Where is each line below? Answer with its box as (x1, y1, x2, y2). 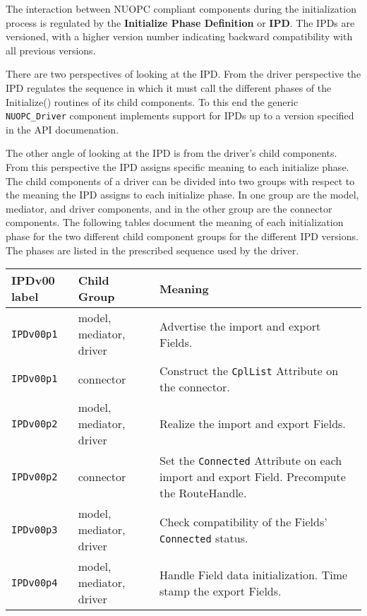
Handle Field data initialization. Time (160, 566, 348, 583)
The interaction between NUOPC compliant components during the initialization (6, 1, 356, 16)
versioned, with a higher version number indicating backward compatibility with (6, 29, 353, 44)
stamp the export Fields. (160, 582, 282, 599)
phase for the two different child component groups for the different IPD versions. (6, 228, 359, 243)
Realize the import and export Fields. (160, 415, 346, 432)
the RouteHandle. (160, 485, 247, 502)
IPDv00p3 (11, 523, 58, 535)
